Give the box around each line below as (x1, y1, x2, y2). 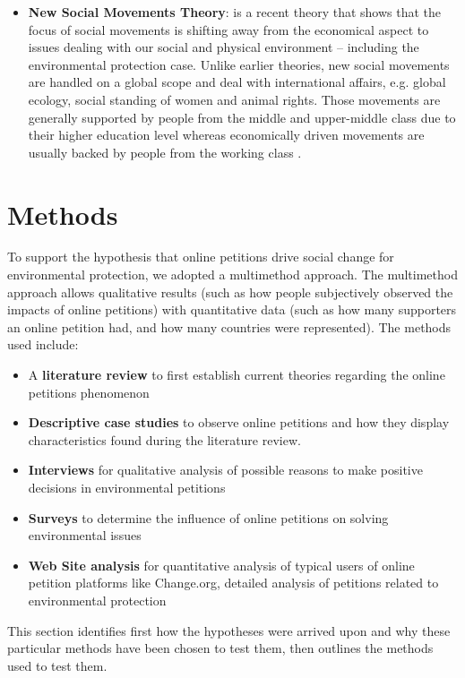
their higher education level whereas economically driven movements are (28, 125, 425, 144)
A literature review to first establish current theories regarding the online (28, 365, 445, 384)
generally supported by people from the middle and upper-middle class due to (28, 107, 456, 126)
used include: (7, 335, 79, 354)
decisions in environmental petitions (28, 478, 226, 496)
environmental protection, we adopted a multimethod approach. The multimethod (7, 265, 458, 284)
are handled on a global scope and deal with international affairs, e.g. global (28, 73, 446, 91)
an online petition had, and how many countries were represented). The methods (7, 317, 452, 336)
